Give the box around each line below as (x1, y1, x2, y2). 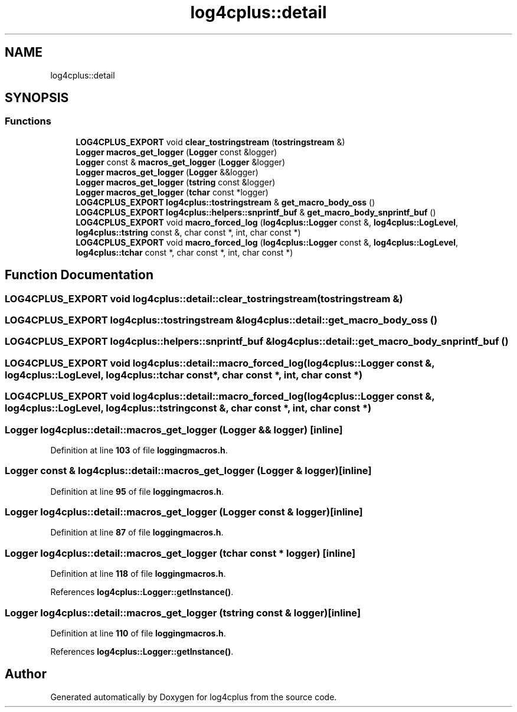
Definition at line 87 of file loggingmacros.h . (50, 527, 224, 538)
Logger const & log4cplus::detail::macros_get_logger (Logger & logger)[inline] (5, 465, 372, 477)
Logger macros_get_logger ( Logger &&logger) (76, 166, 258, 177)
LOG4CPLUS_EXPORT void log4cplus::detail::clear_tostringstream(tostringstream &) (5, 292, 403, 305)
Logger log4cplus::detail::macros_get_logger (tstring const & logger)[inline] (5, 606, 361, 619)
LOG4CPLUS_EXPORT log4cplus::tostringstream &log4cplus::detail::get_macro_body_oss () (5, 314, 438, 326)
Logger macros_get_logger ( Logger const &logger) (76, 146, 277, 157)
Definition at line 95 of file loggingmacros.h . (50, 486, 224, 497)
